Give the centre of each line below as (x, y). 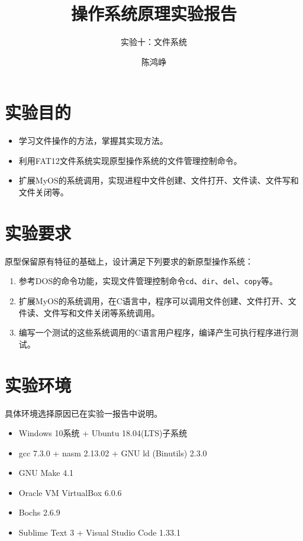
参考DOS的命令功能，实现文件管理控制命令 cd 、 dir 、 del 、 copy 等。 (148, 281)
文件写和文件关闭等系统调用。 (101, 312)
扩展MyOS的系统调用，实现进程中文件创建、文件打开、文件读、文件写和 (159, 180)
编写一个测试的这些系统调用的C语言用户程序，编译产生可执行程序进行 (154, 332)
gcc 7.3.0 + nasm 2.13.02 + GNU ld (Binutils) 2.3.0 (113, 453)
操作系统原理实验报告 (154, 13)
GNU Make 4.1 (46, 473)
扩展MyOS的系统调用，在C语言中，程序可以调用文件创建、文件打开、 (153, 301)
